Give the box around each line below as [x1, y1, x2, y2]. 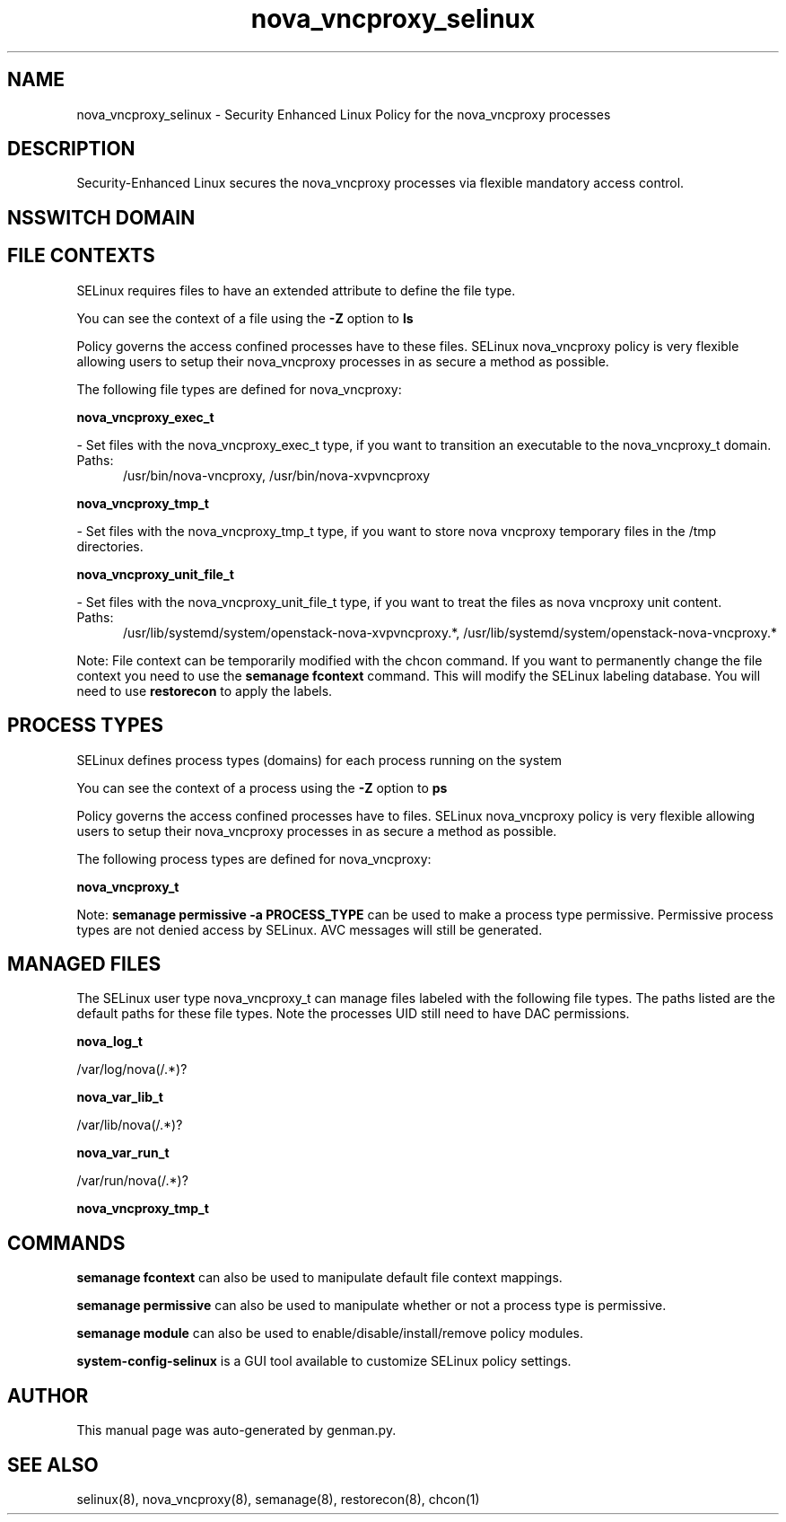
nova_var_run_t [76, 1145, 170, 1161]
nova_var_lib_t [76, 1089, 163, 1105]
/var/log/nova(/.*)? [76, 1061, 188, 1078]
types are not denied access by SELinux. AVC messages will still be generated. [76, 921, 543, 937]
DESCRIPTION [7, 137, 135, 161]
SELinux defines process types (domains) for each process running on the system [76, 752, 563, 768]
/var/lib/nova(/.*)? [76, 1117, 183, 1133]
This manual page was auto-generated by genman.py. [76, 1422, 397, 1438]
